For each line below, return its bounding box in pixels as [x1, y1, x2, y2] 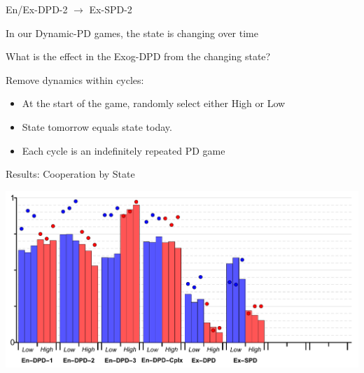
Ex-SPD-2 [89, 2, 132, 16]
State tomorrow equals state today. [22, 119, 172, 134]
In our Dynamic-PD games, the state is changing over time [6, 25, 258, 40]
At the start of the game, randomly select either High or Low [22, 96, 286, 111]
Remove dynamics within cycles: [6, 72, 144, 87]
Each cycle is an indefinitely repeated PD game [22, 143, 225, 157]
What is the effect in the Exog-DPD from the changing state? [6, 49, 271, 64]
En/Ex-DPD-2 [6, 2, 68, 16]
